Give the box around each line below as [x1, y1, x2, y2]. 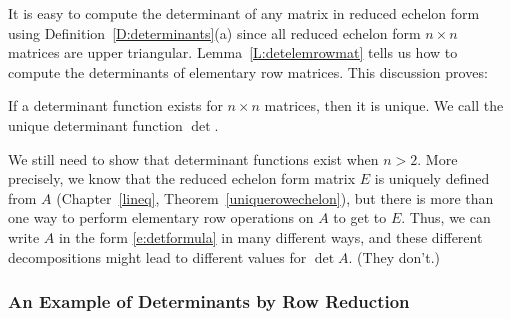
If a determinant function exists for [8, 95, 223, 116]
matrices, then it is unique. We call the [264, 95, 504, 116]
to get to [333, 207, 387, 228]
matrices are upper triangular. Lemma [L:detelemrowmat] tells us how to [8, 42, 458, 63]
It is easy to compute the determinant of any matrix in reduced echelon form [8, 3, 480, 23]
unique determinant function [8, 114, 183, 135]
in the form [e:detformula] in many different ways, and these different [58, 226, 483, 247]
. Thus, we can [401, 207, 491, 228]
